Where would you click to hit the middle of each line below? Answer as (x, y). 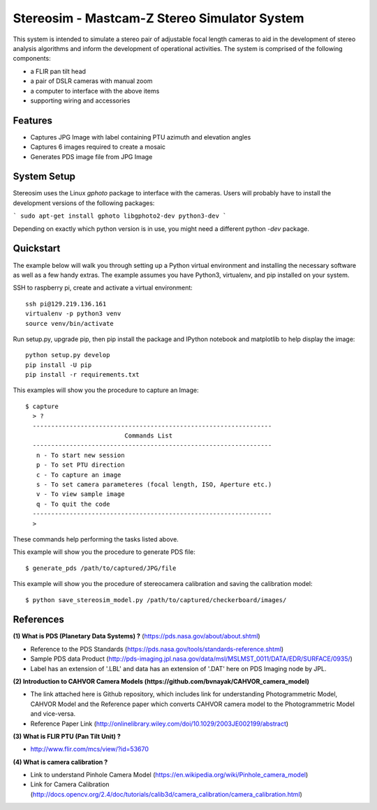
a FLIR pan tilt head (58, 71)
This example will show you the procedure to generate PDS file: (104, 552)
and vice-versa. (53, 714)
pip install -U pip (59, 365)
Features (32, 120)
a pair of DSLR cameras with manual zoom (91, 81)
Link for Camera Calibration (70, 784)
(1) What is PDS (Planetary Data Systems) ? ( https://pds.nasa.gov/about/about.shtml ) (137, 636)
